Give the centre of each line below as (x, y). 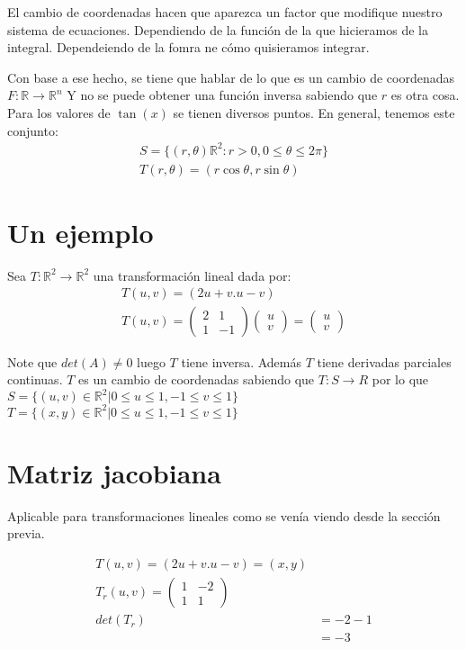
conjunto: (33, 130)
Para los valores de (59, 112)
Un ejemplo (81, 232)
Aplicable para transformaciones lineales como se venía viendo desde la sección (224, 515)
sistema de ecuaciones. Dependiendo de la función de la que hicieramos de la (218, 29)
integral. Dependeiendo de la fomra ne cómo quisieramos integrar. (188, 47)
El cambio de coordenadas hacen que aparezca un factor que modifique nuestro (225, 12)
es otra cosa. (425, 95)
